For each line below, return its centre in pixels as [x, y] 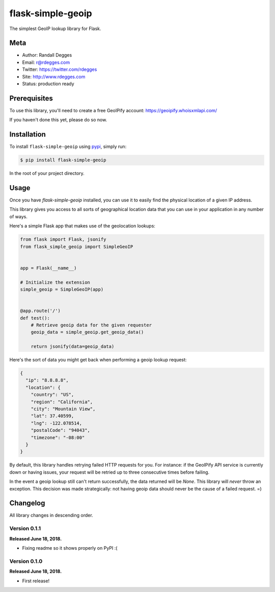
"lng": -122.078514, [57, 423]
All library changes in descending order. [51, 516]
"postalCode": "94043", [60, 430]
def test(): [35, 318]
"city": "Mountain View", [63, 409]
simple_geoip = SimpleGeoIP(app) [62, 289]
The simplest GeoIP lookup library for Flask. [55, 29]
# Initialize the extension [55, 282]
